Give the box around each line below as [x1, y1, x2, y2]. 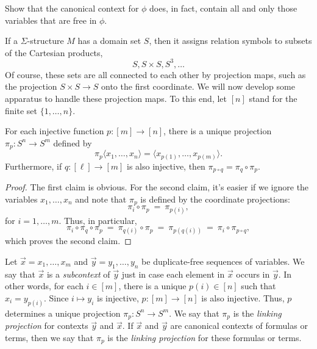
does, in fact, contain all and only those [149, 2, 297, 14]
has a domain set [77, 34, 141, 47]
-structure [27, 34, 64, 47]
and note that [75, 192, 127, 205]
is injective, [97, 291, 139, 304]
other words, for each [5, 279, 84, 292]
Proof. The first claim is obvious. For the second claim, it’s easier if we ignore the [5, 181, 309, 193]
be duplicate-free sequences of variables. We [141, 254, 305, 267]
